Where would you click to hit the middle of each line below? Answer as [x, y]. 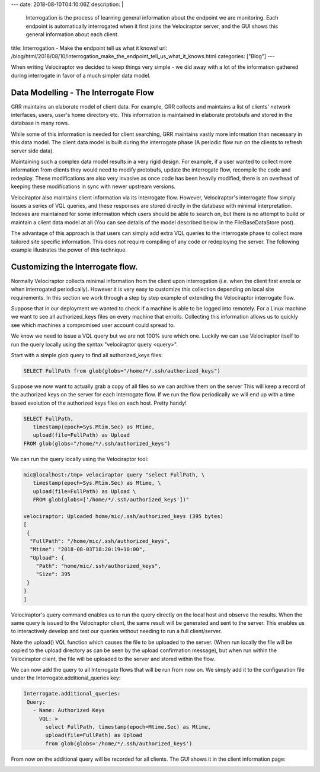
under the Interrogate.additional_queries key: [66, 678]
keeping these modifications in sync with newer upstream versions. [93, 186]
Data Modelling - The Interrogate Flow [82, 92]
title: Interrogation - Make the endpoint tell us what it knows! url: [89, 48]
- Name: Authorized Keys [69, 710]
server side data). [33, 151]
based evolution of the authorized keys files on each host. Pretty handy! [99, 403]
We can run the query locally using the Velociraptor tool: [80, 459]
